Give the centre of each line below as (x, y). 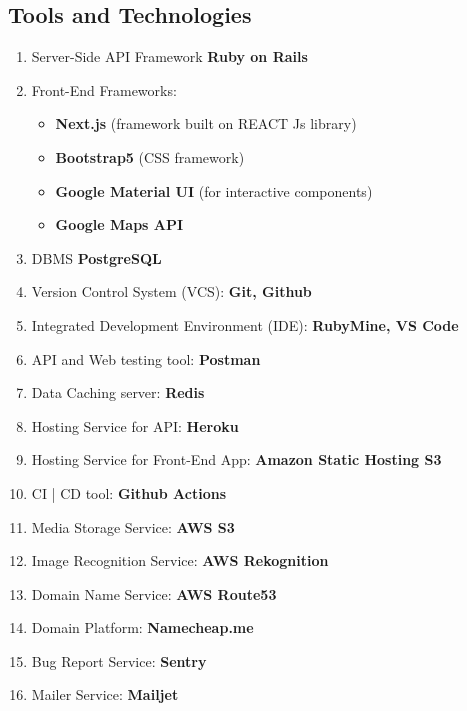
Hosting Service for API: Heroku (135, 425)
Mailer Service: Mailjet (105, 694)
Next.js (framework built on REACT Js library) (206, 123)
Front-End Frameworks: (104, 89)
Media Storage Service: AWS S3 (133, 526)
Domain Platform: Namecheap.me (142, 627)
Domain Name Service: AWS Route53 (154, 593)
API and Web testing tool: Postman (146, 358)
